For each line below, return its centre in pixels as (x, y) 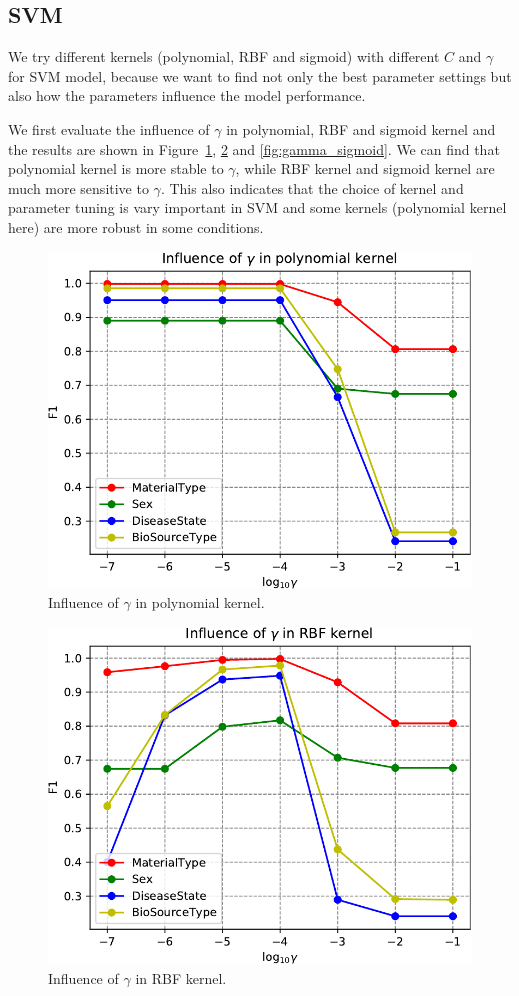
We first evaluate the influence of (109, 128)
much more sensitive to (78, 187)
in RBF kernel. (181, 978)
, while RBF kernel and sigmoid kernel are (365, 168)
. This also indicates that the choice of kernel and (312, 187)
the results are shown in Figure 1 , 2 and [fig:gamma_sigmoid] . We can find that (254, 148)
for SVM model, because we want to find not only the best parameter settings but (260, 75)
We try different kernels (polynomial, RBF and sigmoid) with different (224, 56)
